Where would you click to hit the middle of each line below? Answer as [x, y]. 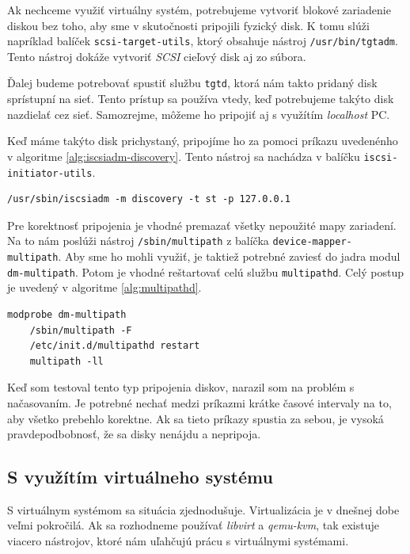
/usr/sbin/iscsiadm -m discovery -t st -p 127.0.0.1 [149, 199]
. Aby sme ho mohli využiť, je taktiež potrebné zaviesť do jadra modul [229, 256]
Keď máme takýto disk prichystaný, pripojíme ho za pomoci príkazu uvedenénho [203, 141]
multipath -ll [66, 361]
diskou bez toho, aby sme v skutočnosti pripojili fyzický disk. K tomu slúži [188, 25]
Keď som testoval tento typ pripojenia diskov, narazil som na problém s [181, 387]
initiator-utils [50, 173]
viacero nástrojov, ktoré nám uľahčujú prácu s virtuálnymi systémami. [178, 541]
